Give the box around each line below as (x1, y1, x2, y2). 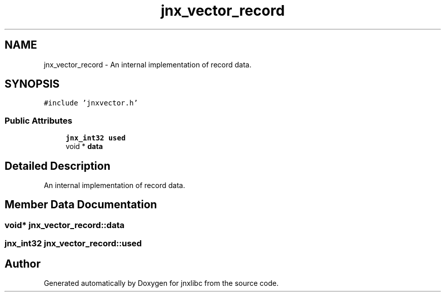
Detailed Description (5, 159, 111, 172)
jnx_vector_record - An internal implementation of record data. (44, 60, 252, 69)
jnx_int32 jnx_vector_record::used (5, 238, 142, 249)
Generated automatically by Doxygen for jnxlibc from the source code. (44, 279, 279, 288)
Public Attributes (5, 115, 73, 126)
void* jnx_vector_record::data (5, 219, 125, 230)
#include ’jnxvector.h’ (44, 99, 138, 107)
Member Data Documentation (5, 198, 157, 211)
